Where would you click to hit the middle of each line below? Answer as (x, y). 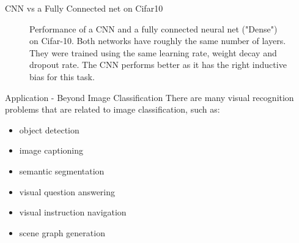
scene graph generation (62, 232)
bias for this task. (62, 76)
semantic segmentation (62, 170)
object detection (49, 129)
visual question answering (67, 191)
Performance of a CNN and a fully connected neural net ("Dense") (153, 28)
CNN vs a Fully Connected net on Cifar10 (84, 8)
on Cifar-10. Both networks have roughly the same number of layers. (158, 41)
